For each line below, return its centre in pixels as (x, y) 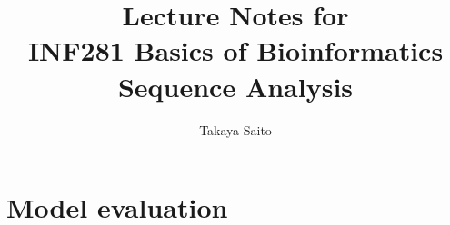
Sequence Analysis (235, 86)
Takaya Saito (235, 129)
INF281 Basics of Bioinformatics (235, 50)
